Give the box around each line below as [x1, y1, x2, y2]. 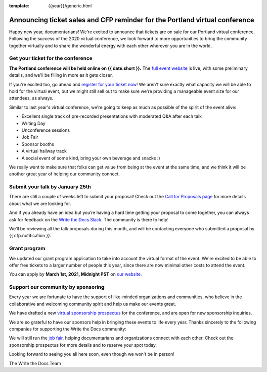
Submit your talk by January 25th [9, 183, 91, 190]
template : [9, 3, 30, 8]
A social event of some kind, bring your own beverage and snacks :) [21, 155, 160, 161]
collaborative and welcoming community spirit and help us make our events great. [9, 301, 177, 307]
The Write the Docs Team [9, 360, 61, 366]
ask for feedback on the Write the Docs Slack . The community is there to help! [9, 216, 169, 222]
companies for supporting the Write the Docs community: [9, 326, 127, 332]
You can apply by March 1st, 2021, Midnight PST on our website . [9, 271, 142, 277]
